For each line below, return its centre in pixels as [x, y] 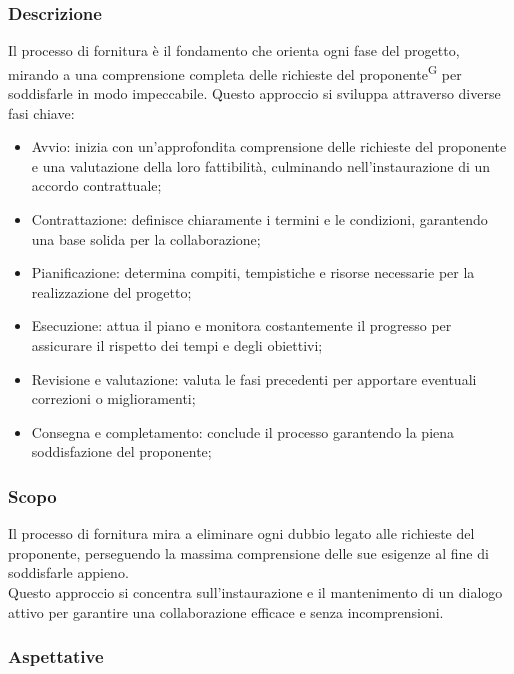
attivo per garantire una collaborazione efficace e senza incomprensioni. [226, 611]
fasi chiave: [41, 112]
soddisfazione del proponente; [121, 451]
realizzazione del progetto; [111, 291]
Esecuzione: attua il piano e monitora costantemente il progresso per [241, 325]
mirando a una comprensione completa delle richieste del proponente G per [235, 72]
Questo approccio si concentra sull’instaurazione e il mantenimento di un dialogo [255, 591]
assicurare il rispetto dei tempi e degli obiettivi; [177, 345]
